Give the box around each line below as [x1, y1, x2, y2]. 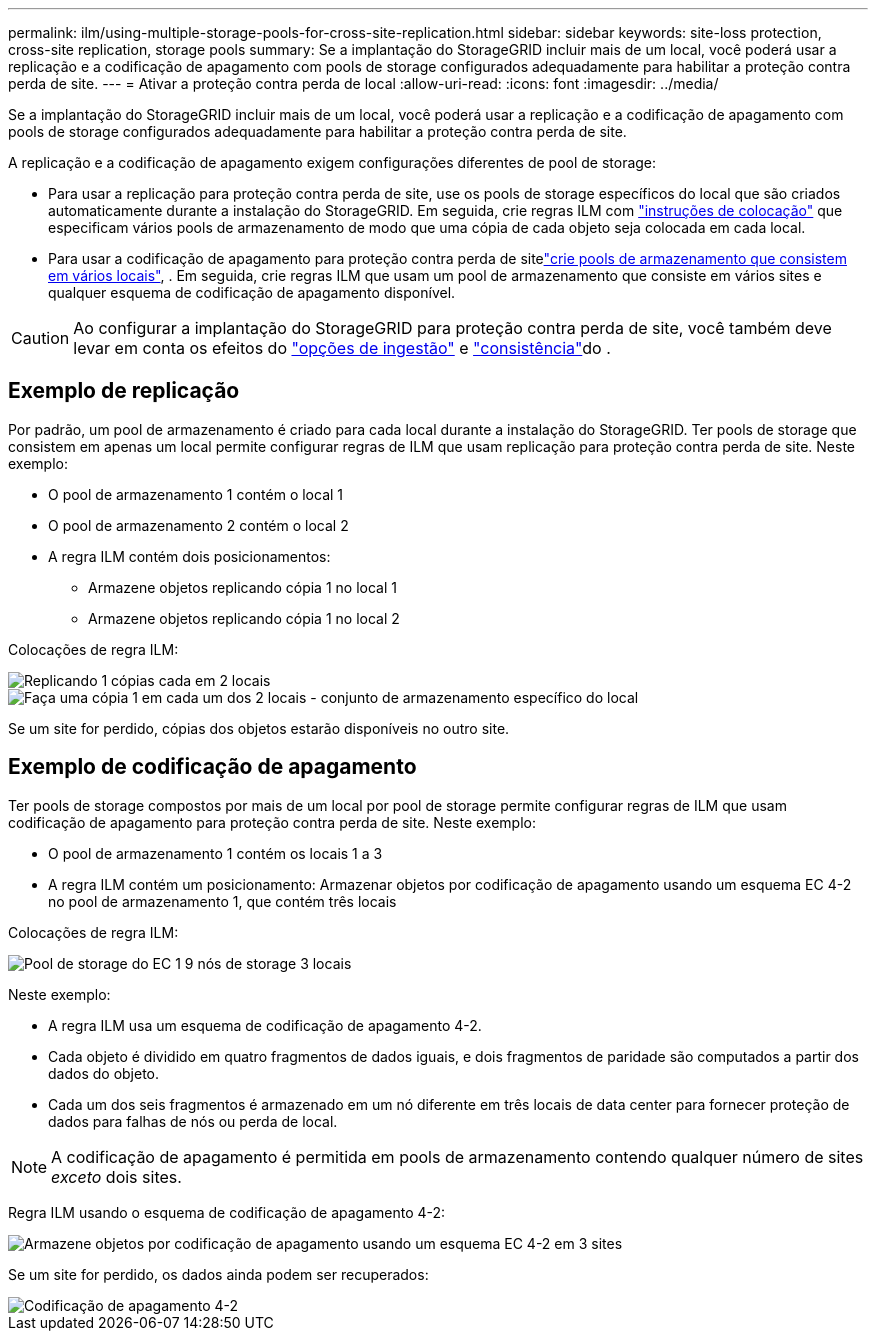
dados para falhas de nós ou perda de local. [48, 1112, 338, 1130]
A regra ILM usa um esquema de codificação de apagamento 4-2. [48, 1016, 482, 1034]
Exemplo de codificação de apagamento [8, 754, 417, 780]
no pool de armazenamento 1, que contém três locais [48, 892, 397, 910]
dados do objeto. [48, 1064, 160, 1082]
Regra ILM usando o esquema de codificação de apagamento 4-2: [8, 1203, 446, 1221]
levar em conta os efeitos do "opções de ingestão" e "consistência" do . [73, 338, 611, 358]
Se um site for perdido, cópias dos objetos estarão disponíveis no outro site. [8, 719, 510, 737]
